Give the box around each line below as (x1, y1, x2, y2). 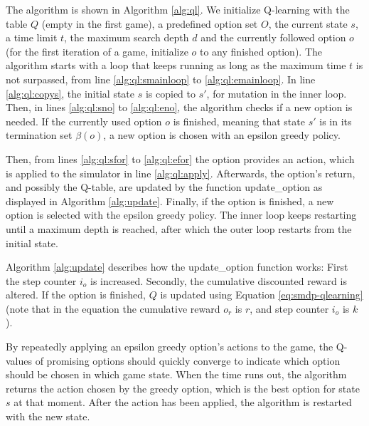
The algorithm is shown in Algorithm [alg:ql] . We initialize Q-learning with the (6, 2, 350, 16)
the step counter (6, 273, 77, 288)
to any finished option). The (200, 43, 322, 58)
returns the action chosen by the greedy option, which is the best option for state (6, 380, 360, 395)
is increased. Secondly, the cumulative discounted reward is (90, 273, 347, 288)
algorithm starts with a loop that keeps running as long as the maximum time (6, 58, 346, 73)
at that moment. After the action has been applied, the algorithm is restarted (14, 395, 352, 410)
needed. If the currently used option (6, 113, 162, 128)
